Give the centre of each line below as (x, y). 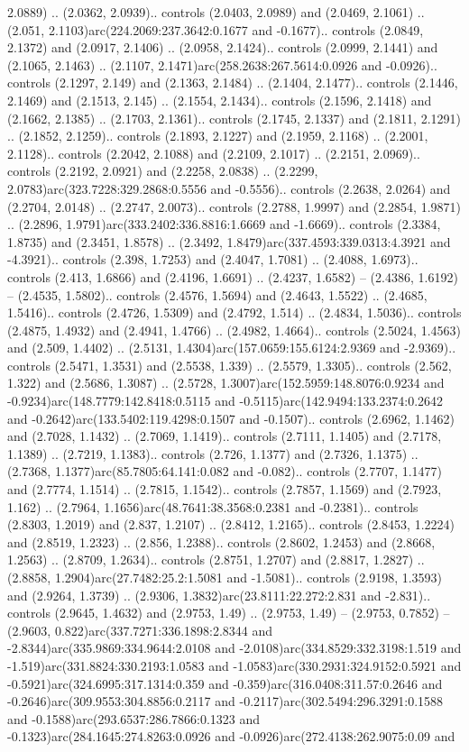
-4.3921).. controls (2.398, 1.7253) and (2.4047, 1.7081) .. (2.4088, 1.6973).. (213, 259)
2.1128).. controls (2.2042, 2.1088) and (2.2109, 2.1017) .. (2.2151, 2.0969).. (214, 153)
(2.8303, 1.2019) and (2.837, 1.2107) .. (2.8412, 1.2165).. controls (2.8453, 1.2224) (231, 524)
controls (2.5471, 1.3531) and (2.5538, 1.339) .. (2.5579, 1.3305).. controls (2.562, (230, 365)
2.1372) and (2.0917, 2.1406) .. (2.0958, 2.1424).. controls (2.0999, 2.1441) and (223, 47)
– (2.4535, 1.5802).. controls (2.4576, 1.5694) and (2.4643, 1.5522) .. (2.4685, (217, 294)
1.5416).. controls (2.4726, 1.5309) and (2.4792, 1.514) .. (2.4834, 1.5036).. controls (234, 312)
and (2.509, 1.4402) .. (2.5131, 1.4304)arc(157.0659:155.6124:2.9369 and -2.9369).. (232, 348)
